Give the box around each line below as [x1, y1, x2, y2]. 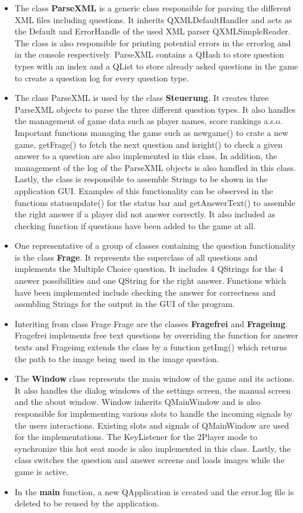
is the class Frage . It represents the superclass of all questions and [14, 251, 258, 263]
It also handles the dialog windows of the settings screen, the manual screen [14, 384, 291, 396]
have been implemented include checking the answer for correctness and [14, 286, 276, 298]
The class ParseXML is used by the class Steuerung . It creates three [14, 91, 269, 104]
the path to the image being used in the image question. [14, 352, 219, 365]
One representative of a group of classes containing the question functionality [14, 239, 296, 252]
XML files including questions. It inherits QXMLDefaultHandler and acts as [14, 13, 292, 26]
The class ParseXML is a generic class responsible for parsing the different [14, 2, 292, 14]
